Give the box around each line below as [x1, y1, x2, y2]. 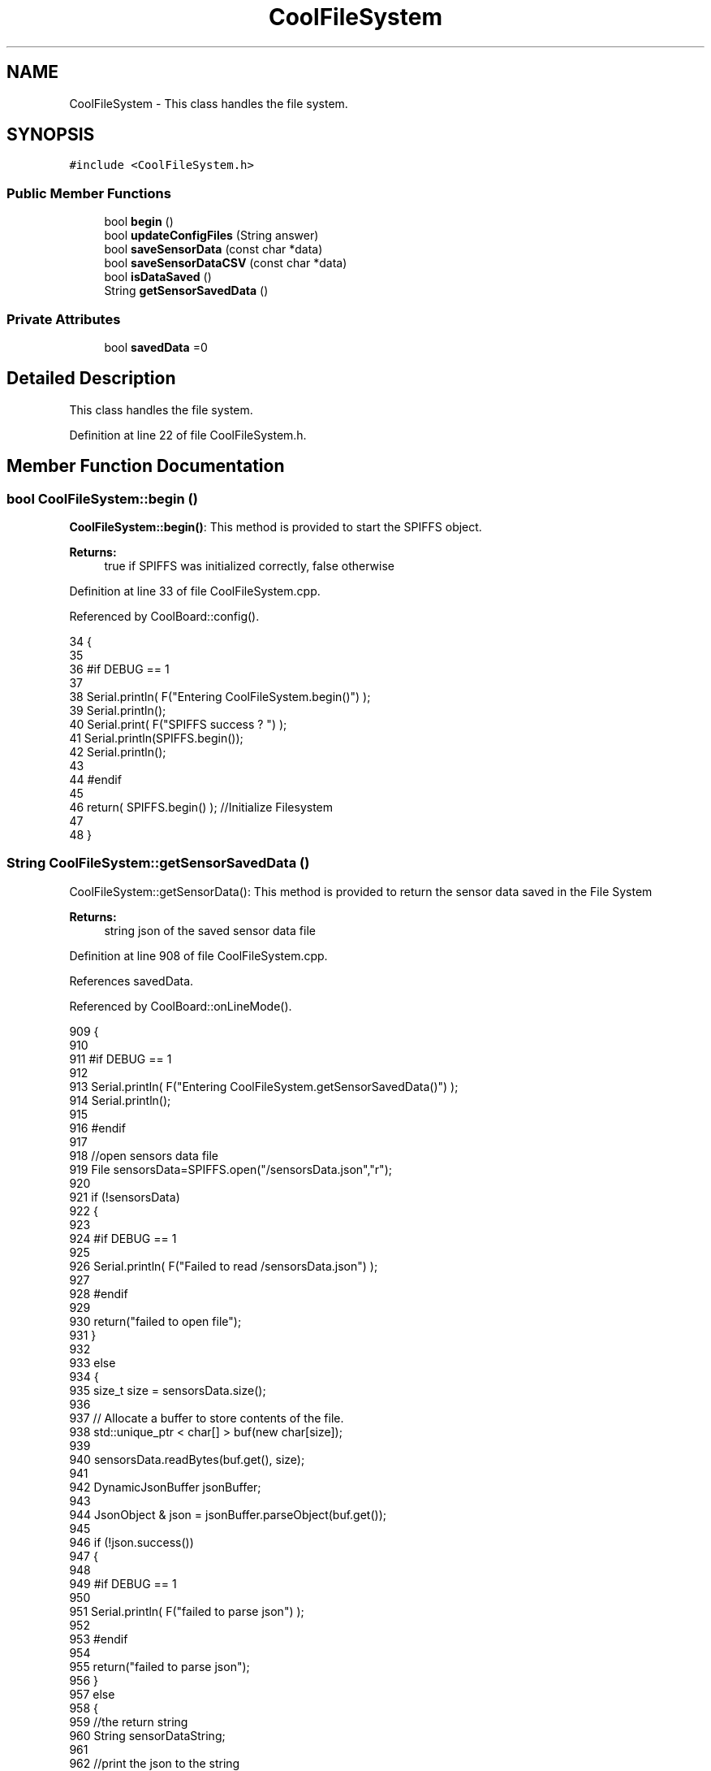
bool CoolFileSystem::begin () [6, 490, 198, 507]
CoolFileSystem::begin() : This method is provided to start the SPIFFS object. [69, 520, 482, 534]
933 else [69, 1355, 116, 1370]
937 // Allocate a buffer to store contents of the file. [69, 1410, 344, 1425]
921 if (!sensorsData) [69, 1189, 180, 1204]
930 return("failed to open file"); [69, 1314, 242, 1328]
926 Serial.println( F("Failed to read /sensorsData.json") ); [69, 1258, 378, 1273]
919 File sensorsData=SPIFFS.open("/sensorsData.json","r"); [69, 1162, 392, 1176]
